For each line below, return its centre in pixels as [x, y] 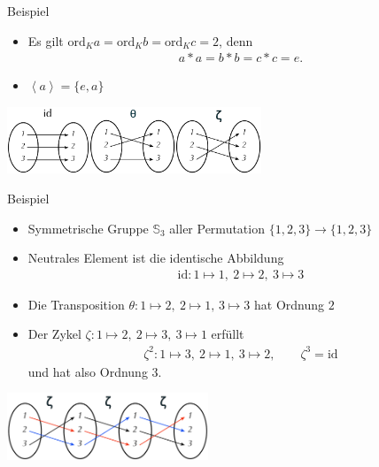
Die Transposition [76, 304]
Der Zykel [54, 334]
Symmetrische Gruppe [88, 228]
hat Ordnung [290, 304]
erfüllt [228, 334]
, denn [236, 40]
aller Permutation [217, 228]
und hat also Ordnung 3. [95, 371]
